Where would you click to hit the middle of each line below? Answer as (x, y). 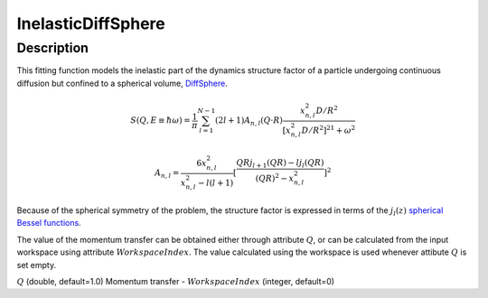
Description (53, 48)
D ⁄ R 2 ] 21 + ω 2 (328, 129)
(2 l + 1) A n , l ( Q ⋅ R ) (249, 121)
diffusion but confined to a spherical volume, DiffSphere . (122, 83)
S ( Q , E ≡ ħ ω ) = (160, 121)
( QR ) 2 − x (275, 177)
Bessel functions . (49, 223)
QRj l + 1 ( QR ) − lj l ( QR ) (280, 163)
